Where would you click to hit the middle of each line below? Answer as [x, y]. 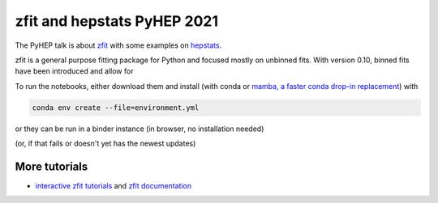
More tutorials [52, 166]
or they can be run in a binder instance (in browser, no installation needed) [140, 129]
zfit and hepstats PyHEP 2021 [117, 21]
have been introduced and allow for [74, 71]
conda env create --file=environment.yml [116, 108]
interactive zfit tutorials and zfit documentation [114, 185]
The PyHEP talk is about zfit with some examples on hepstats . [118, 45]
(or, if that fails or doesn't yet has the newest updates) [105, 144]
